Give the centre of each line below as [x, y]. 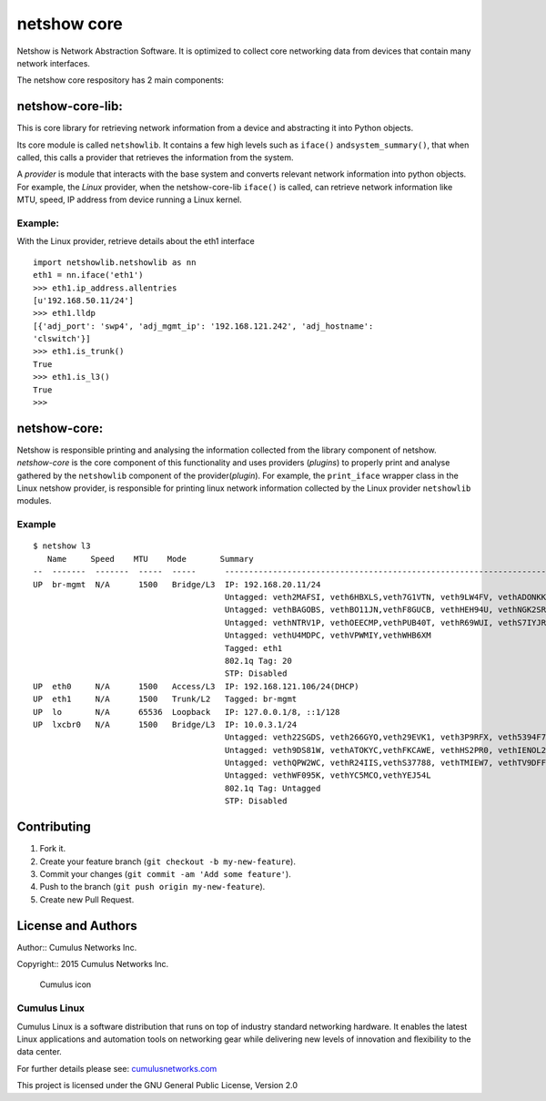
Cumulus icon [66, 984]
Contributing [54, 827]
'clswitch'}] [62, 339]
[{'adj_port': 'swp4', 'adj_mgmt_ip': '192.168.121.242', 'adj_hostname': [203, 326]
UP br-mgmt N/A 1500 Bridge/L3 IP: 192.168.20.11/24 [177, 584]
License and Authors [77, 926]
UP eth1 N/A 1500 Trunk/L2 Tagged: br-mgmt [165, 699]
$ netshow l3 [62, 546]
